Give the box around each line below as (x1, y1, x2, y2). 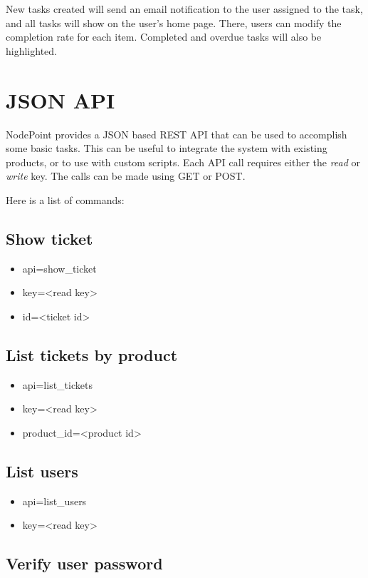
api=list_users (22, 493, 87, 508)
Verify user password (6, 552, 163, 574)
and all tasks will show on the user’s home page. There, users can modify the (6, 15, 342, 30)
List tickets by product (6, 343, 178, 365)
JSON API (6, 85, 115, 114)
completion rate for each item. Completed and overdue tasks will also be (6, 29, 322, 44)
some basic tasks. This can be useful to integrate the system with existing (6, 141, 327, 156)
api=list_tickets (22, 377, 93, 392)
